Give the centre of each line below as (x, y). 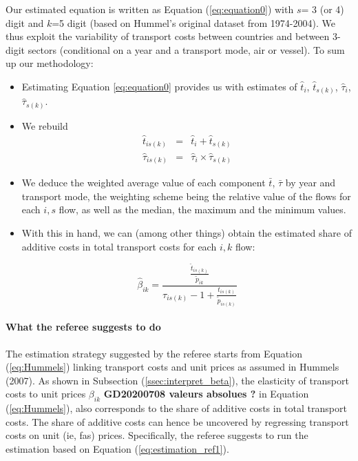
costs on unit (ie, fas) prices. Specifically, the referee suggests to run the (157, 435)
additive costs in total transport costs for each (119, 246)
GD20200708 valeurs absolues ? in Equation (206, 394)
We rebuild (45, 126)
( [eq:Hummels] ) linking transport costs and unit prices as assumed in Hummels (172, 367)
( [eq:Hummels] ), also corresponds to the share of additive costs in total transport (176, 408)
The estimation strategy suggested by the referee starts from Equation (154, 353)
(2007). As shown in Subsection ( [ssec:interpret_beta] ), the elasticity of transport (177, 380)
